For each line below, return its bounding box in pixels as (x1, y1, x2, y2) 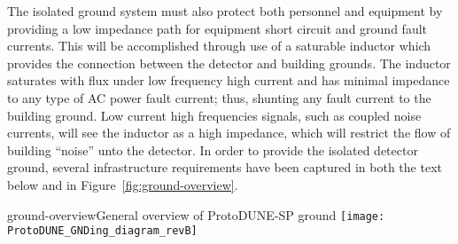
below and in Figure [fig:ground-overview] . (7, 175, 238, 193)
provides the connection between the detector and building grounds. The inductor (7, 53, 451, 72)
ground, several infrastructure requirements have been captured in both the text (7, 158, 442, 177)
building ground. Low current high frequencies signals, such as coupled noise (7, 106, 422, 124)
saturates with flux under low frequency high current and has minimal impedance (7, 71, 450, 90)
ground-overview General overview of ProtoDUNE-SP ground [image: (7, 205, 385, 224)
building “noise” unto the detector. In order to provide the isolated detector (7, 140, 418, 159)
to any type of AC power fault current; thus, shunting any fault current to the (7, 88, 431, 106)
